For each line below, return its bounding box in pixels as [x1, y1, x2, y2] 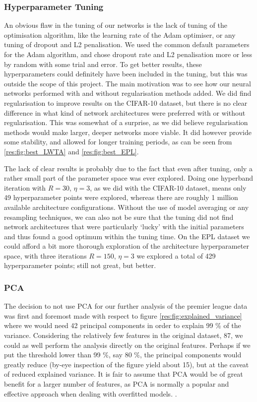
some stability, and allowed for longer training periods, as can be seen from [4, 136, 232, 147]
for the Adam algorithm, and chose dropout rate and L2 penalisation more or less [4, 49, 253, 59]
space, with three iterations [4, 250, 87, 261]
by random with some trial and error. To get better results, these [4, 59, 202, 69]
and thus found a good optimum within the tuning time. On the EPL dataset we [4, 231, 250, 241]
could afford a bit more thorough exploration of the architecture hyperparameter [4, 241, 249, 251]
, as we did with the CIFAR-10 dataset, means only [90, 182, 247, 193]
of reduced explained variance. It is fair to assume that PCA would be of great [4, 369, 243, 379]
